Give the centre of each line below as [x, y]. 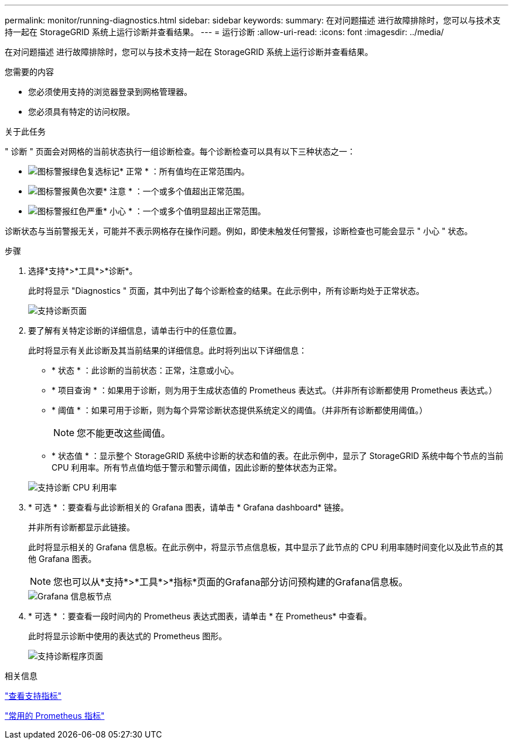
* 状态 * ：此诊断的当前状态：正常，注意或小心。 [145, 370]
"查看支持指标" [33, 696]
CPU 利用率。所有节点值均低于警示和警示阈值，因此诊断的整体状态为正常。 [197, 467]
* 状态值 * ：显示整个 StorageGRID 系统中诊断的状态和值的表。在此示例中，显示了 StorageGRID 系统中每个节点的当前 [278, 456]
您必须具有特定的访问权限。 [81, 112]
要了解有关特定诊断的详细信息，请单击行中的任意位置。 [135, 330]
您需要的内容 [29, 72]
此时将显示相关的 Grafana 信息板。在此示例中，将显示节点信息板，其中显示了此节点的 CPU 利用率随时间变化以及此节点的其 [266, 547]
